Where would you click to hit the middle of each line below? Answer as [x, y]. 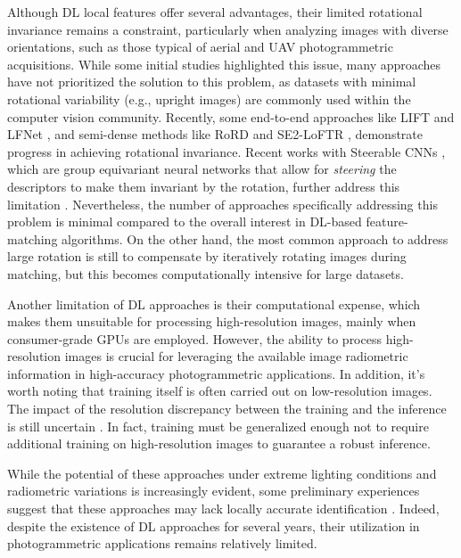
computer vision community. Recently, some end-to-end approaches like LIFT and [231, 116]
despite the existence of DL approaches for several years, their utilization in [214, 525]
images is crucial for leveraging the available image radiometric [236, 356]
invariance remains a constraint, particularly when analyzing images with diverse [228, 29]
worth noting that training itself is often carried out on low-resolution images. [220, 391]
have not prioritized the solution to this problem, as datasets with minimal [212, 82]
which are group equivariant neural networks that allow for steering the [202, 169]
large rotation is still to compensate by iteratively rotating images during [207, 256]
